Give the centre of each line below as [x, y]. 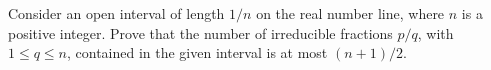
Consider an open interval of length [116, 13]
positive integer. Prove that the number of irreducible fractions [200, 32]
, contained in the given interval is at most [197, 52]
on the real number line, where [350, 13]
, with [435, 32]
